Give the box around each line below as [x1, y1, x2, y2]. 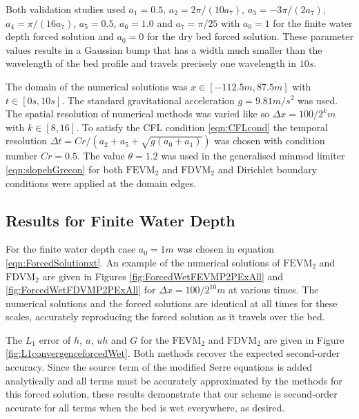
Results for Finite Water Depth [6, 209, 235, 231]
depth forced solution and [6, 29, 114, 43]
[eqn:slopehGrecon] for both [6, 162, 123, 176]
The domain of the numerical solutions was [6, 79, 188, 93]
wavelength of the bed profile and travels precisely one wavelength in [6, 56, 297, 70]
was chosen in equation [177, 242, 275, 256]
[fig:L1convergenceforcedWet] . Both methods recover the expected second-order [6, 346, 340, 360]
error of [39, 332, 71, 347]
